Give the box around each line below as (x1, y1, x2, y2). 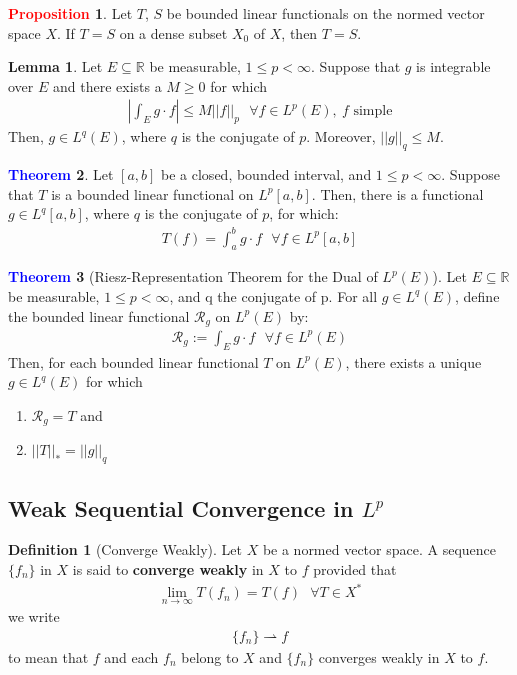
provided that (313, 559, 397, 580)
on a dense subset (119, 22, 228, 43)
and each (104, 646, 159, 667)
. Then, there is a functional (311, 183, 484, 204)
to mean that (8, 646, 89, 667)
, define (455, 285, 500, 306)
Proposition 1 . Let (8, 3, 133, 23)
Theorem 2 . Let (8, 164, 114, 185)
